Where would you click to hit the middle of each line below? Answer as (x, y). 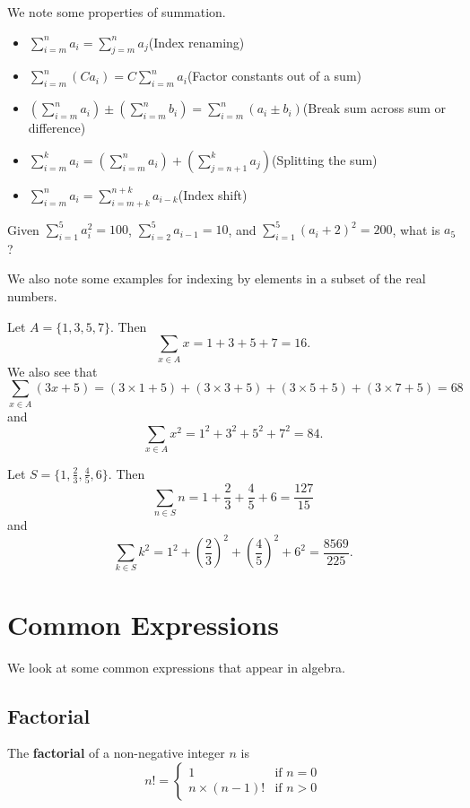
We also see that (52, 371)
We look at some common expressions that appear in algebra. (176, 667)
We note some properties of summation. (117, 12)
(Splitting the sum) (324, 159)
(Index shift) (213, 194)
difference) (57, 128)
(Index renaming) (196, 42)
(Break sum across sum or (374, 108)
